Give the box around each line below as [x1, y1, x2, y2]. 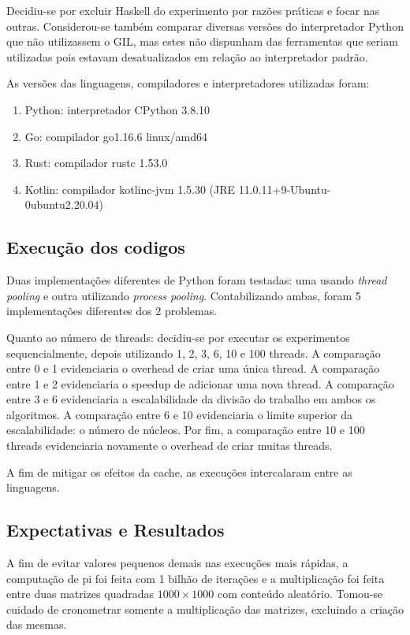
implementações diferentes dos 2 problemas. [6, 303, 218, 319]
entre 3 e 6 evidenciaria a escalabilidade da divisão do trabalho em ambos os [6, 391, 376, 407]
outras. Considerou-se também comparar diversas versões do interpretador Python [6, 17, 404, 34]
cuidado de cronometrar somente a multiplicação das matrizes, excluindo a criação [6, 600, 404, 617]
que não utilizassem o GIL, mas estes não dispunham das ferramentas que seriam [6, 33, 398, 50]
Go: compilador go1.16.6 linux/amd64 [24, 128, 207, 144]
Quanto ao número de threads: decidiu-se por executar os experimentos [6, 329, 350, 345]
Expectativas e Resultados [6, 518, 225, 542]
